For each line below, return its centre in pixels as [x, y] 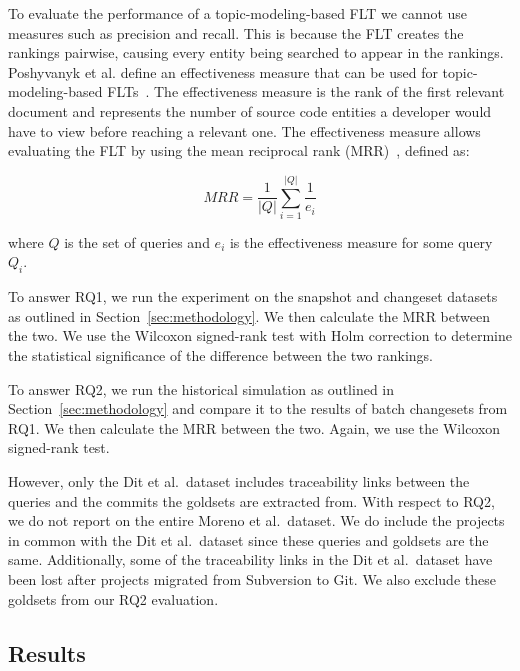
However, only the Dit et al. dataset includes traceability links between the [239, 481]
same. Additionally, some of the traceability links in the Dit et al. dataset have [250, 559]
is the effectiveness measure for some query [361, 241]
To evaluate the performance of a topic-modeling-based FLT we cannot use [238, 13]
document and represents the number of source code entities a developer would [250, 110]
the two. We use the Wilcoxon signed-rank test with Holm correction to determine [260, 335]
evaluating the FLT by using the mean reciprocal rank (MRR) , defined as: [239, 150]
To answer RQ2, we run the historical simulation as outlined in [201, 388]
